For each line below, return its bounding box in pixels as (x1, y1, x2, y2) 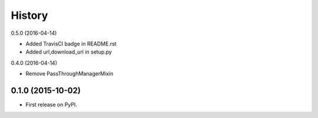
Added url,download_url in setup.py (25, 48, 112, 55)
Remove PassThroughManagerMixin (25, 70, 114, 77)
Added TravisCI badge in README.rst (25, 40, 117, 47)
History (11, 9, 48, 22)
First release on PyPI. (25, 101, 78, 109)
